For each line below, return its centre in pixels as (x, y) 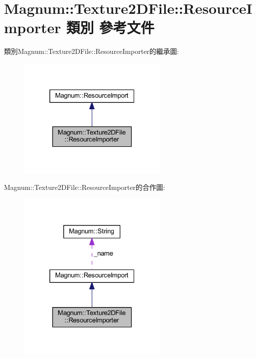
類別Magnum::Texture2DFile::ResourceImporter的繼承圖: (91, 51)
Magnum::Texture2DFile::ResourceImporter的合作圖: (85, 187)
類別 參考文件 (110, 27)
